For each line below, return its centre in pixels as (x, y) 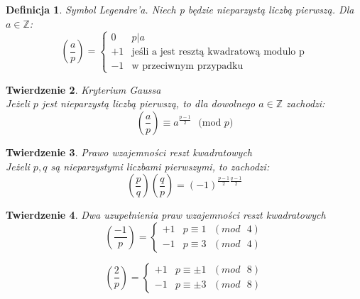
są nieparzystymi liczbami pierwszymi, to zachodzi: (160, 166)
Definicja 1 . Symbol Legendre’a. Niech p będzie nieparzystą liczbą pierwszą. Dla (180, 9)
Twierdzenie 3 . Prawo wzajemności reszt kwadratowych (129, 152)
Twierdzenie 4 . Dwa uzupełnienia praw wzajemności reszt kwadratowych (166, 215)
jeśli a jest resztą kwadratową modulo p (218, 52)
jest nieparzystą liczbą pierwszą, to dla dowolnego (148, 103)
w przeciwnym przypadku (187, 66)
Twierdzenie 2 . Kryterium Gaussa (83, 89)
